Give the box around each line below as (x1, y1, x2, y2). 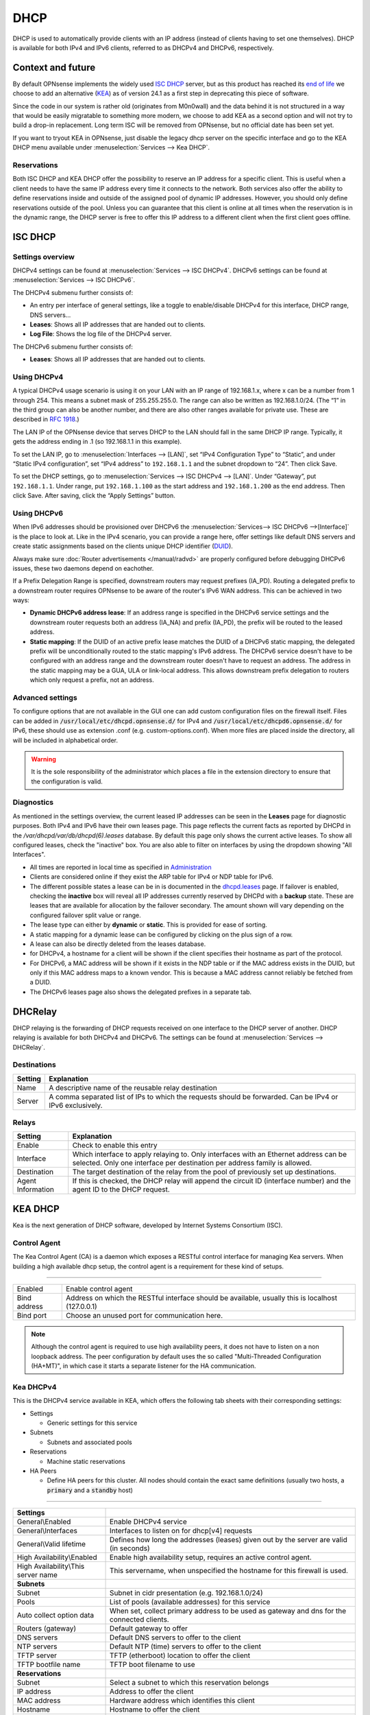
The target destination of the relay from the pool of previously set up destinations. (72, 1167, 336, 1176)
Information (16, 1185, 54, 1194)
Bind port (16, 1310, 47, 1320)
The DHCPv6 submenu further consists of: (12, 342, 134, 351)
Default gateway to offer (110, 1624, 188, 1633)
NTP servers (16, 1642, 58, 1651)
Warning (31, 755, 56, 763)
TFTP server (16, 1651, 58, 1660)
